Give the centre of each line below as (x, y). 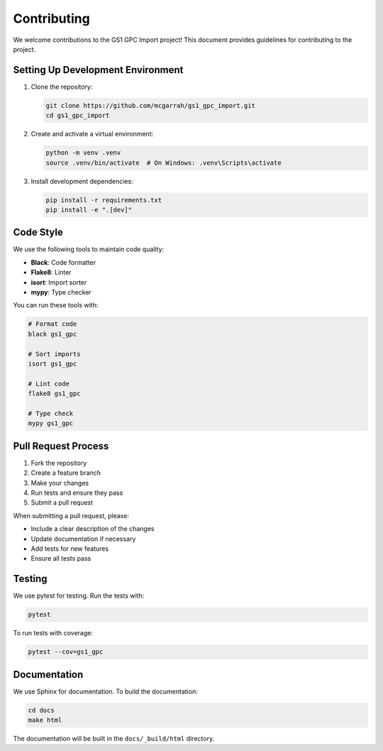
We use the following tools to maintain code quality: (89, 249)
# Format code (52, 324)
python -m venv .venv (83, 153)
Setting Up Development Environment (98, 70)
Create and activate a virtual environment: (92, 134)
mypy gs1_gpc (51, 423)
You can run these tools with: (56, 305)
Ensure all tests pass (61, 559)
